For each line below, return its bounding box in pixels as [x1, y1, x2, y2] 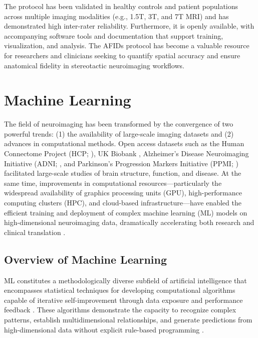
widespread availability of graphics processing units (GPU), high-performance [4, 187, 242, 198]
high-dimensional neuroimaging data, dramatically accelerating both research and [4, 217, 254, 228]
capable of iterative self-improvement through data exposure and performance [4, 294, 243, 305]
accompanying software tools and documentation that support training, [4, 30, 223, 41]
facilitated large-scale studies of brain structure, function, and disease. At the [4, 168, 241, 178]
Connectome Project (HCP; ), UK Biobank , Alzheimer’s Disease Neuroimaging [4, 148, 249, 159]
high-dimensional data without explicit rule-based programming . [4, 324, 204, 334]
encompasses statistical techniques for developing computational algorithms [4, 285, 235, 295]
